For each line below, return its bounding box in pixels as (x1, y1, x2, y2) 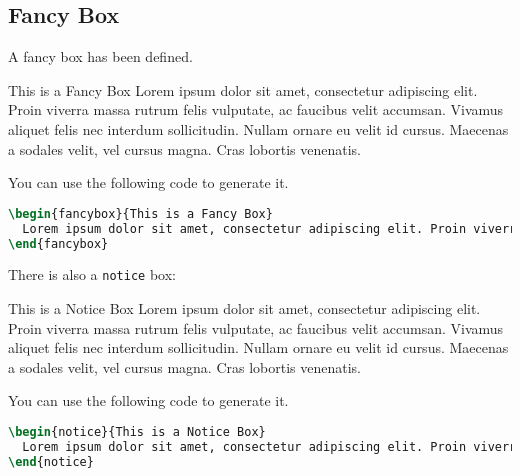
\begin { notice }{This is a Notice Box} (8, 425, 266, 440)
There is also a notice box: (8, 264, 176, 285)
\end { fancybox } (8, 236, 109, 251)
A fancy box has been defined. (8, 46, 193, 67)
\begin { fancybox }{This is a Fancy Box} (8, 206, 273, 221)
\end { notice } (8, 454, 94, 469)
